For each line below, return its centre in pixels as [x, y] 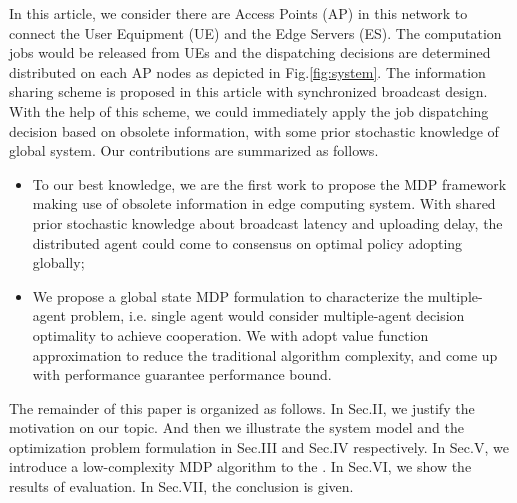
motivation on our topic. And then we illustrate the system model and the [236, 427]
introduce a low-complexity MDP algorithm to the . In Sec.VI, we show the [240, 466]
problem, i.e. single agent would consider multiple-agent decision [267, 315]
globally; [58, 262]
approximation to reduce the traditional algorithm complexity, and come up [265, 354]
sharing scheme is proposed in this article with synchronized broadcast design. [248, 91]
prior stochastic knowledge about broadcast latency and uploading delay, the [267, 222]
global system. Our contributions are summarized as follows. [194, 150]
